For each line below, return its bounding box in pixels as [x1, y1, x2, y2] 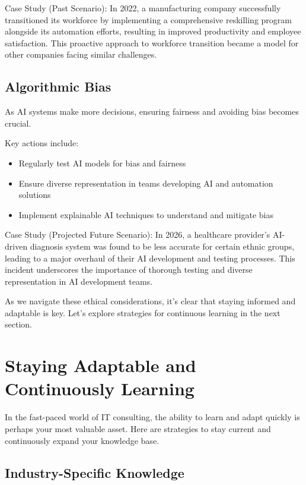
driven [5, 240, 28, 252]
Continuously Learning [5, 376, 195, 401]
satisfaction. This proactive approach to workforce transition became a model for [5, 36, 299, 49]
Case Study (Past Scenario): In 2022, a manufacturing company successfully [5, 2, 281, 14]
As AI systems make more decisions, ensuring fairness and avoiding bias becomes [5, 105, 299, 118]
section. [5, 318, 32, 330]
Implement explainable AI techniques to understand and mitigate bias [18, 208, 274, 221]
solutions [18, 188, 51, 201]
